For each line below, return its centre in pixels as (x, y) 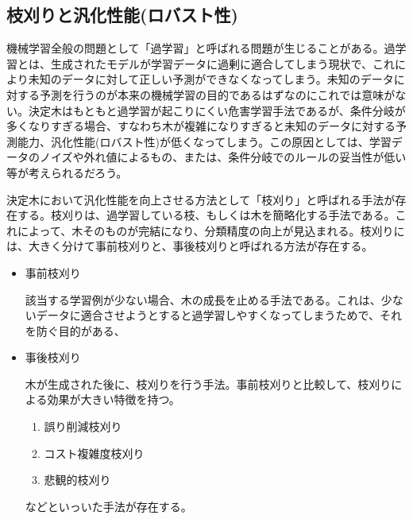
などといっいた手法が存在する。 (108, 506)
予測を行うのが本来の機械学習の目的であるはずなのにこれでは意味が (217, 94)
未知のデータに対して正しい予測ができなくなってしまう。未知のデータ (211, 79)
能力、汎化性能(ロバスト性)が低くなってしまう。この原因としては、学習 (204, 141)
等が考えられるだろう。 (67, 172)
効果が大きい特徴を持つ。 (114, 399)
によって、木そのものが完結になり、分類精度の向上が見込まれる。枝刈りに (211, 230)
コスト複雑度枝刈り (94, 453)
